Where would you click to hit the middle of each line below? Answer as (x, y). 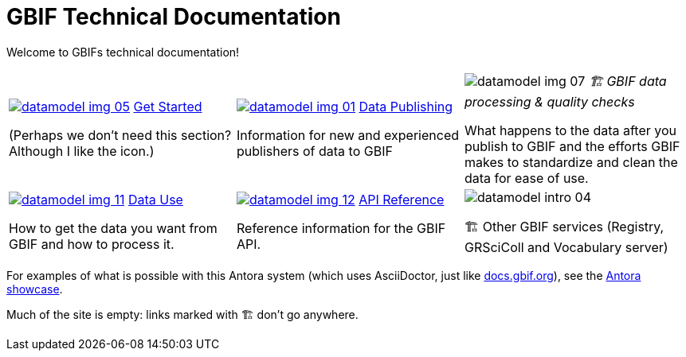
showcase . (35, 289)
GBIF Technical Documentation (174, 17)
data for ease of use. (526, 178)
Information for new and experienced (348, 136)
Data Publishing (406, 107)
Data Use (155, 200)
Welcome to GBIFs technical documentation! (123, 52)
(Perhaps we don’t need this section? (120, 136)
